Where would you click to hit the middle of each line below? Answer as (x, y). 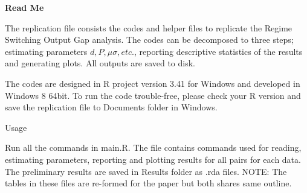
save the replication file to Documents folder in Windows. (111, 107)
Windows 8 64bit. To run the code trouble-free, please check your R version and (153, 95)
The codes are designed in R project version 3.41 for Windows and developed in (153, 83)
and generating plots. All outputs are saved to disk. (100, 63)
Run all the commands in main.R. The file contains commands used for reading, (153, 147)
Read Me (24, 7)
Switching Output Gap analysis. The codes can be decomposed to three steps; (149, 40)
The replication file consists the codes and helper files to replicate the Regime (149, 27)
